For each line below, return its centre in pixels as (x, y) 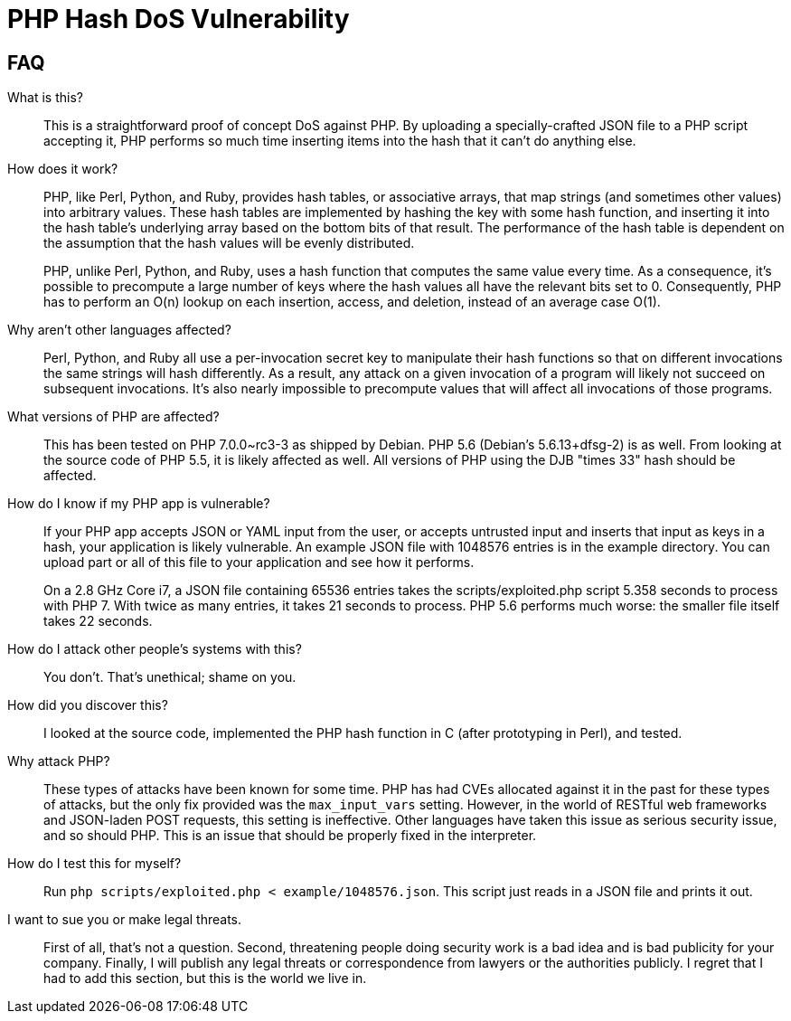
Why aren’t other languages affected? (119, 330)
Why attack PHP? (59, 761)
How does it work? (63, 169)
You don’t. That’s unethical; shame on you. (170, 677)
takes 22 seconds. (98, 621)
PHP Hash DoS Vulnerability (179, 19)
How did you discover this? (88, 705)
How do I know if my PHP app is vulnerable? (139, 504)
